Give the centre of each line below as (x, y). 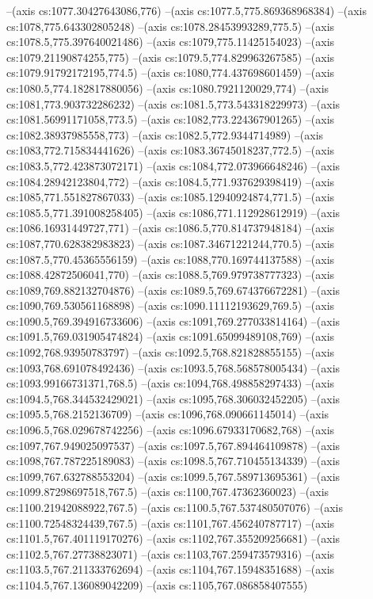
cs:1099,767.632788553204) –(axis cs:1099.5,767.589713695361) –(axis (173, 476)
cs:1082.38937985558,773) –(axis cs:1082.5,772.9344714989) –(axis (165, 134)
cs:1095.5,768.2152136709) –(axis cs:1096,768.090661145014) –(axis (168, 414)
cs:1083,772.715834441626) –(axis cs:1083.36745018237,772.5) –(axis (171, 150)
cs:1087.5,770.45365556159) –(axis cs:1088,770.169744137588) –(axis (171, 259)
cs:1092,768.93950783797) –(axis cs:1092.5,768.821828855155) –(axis (171, 352)
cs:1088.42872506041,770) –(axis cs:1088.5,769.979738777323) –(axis (171, 275)
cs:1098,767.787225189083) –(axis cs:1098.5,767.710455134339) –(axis (173, 461)
